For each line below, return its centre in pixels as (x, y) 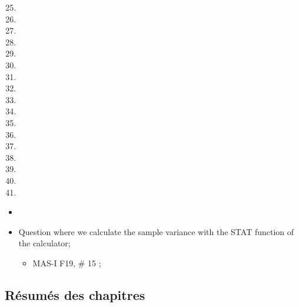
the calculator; (44, 243)
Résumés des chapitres (75, 294)
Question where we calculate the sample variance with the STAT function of (156, 231)
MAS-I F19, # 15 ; (67, 263)
